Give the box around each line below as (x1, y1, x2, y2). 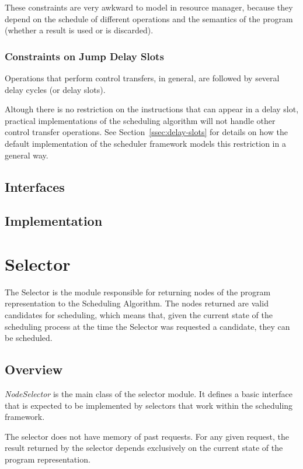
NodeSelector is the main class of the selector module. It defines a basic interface (5, 388, 292, 400)
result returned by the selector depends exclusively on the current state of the (5, 442, 283, 454)
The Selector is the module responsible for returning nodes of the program (5, 285, 271, 298)
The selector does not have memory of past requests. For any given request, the (5, 430, 289, 442)
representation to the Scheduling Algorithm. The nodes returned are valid (5, 297, 269, 309)
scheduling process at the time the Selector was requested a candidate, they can (5, 320, 290, 332)
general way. (5, 149, 48, 161)
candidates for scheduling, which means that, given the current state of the (5, 309, 273, 321)
